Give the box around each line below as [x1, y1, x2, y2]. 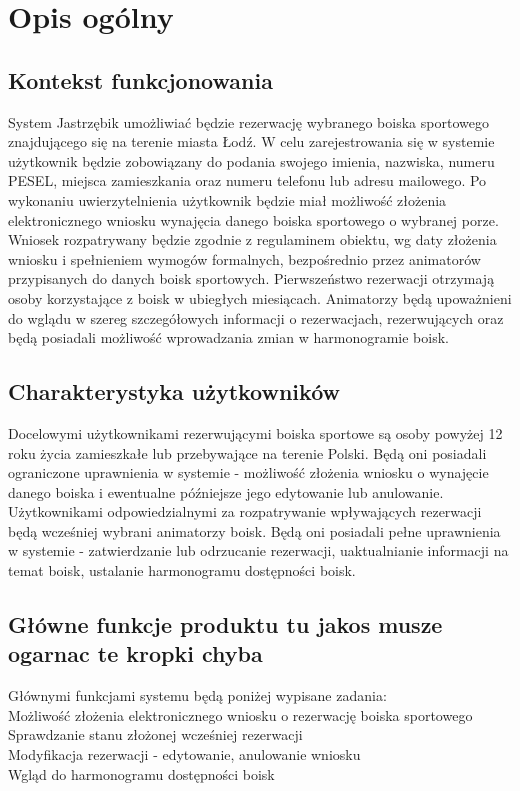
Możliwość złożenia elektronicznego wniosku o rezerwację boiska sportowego [8, 704, 473, 725]
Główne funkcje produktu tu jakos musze [8, 609, 443, 640]
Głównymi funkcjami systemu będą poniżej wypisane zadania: [8, 685, 387, 706]
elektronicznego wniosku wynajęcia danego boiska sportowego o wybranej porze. [8, 209, 499, 230]
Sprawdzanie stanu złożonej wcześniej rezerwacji [8, 724, 303, 745]
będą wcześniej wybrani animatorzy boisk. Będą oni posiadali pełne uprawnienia [8, 520, 501, 541]
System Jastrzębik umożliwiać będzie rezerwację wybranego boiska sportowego [8, 111, 489, 132]
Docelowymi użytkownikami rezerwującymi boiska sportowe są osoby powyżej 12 [8, 422, 503, 443]
